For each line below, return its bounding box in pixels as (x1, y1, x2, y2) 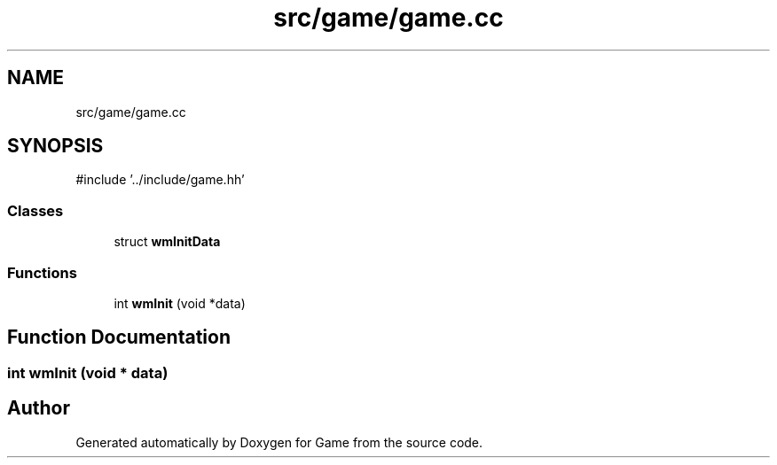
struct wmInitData (114, 234, 221, 250)
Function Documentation (7, 326, 231, 349)
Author (7, 397, 70, 420)
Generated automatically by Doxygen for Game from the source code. (75, 434, 483, 450)
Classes (7, 201, 64, 220)
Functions (7, 263, 77, 282)
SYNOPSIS (7, 135, 104, 158)
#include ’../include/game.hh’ (75, 172, 245, 188)
